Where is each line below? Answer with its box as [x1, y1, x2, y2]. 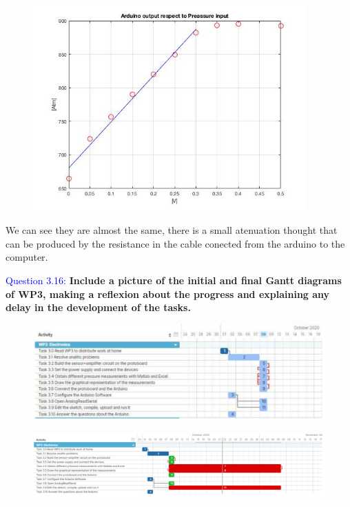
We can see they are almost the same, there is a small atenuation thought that [6, 223, 338, 237]
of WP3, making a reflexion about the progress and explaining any [6, 286, 330, 301]
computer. [6, 250, 48, 264]
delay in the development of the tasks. [6, 300, 191, 315]
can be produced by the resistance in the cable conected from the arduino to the [6, 236, 345, 250]
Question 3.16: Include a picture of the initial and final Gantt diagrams [6, 273, 342, 287]
